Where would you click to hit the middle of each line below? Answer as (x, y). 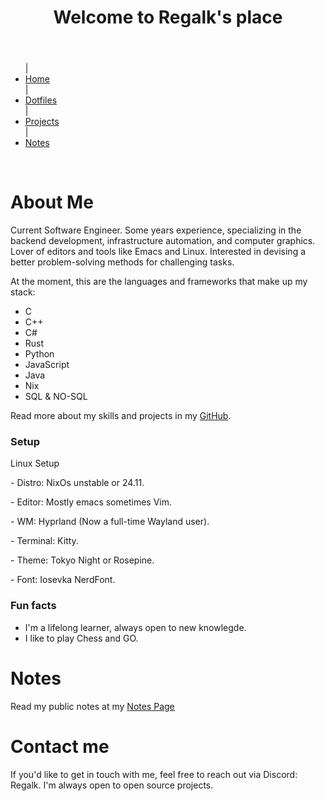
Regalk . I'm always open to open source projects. (112, 785)
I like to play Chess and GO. (81, 638)
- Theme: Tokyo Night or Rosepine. (82, 560)
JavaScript (47, 365)
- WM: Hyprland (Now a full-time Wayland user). (110, 522)
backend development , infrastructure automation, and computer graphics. (163, 241)
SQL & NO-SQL (56, 397)
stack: (23, 292)
